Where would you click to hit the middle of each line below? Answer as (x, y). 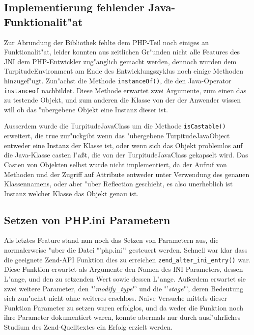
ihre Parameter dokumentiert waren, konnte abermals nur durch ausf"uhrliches (122, 317)
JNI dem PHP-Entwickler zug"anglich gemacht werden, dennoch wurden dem (120, 61)
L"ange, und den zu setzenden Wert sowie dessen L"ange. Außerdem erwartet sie (125, 278)
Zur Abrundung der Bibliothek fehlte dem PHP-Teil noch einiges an (106, 42)
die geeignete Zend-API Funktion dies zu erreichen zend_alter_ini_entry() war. (127, 259)
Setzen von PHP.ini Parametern (87, 219)
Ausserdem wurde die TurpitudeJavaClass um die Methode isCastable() (115, 126)
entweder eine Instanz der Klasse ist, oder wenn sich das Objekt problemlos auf (123, 145)
